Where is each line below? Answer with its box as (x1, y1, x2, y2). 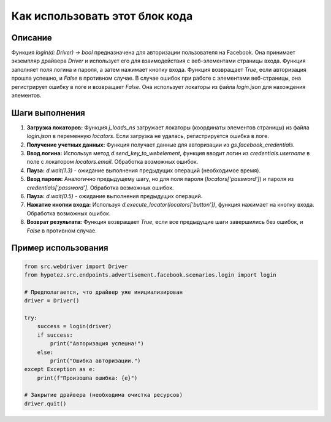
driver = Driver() (24, 297, 80, 304)
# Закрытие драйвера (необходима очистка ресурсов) (24, 391, 183, 399)
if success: (37, 331, 74, 339)
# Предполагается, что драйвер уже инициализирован (24, 288, 183, 296)
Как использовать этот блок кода (11, 9, 193, 23)
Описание (11, 33, 52, 43)
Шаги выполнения (11, 107, 85, 118)
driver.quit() (24, 400, 67, 407)
